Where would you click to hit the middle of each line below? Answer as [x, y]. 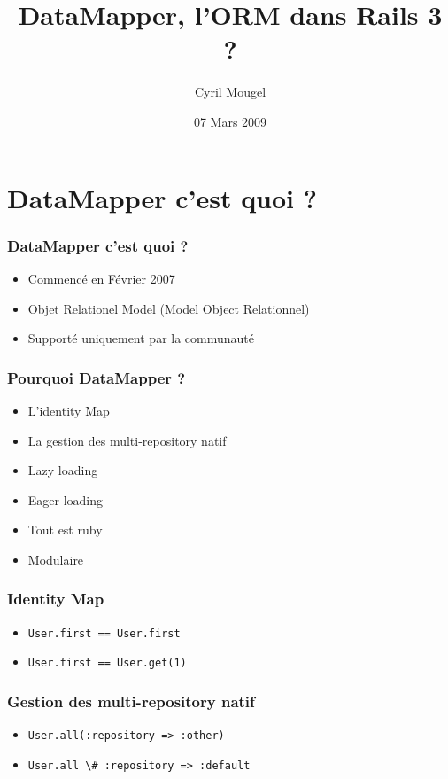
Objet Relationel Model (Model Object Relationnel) [169, 308]
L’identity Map [69, 410]
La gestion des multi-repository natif [127, 440]
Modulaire [56, 559]
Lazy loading [63, 470]
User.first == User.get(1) [107, 663]
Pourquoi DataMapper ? [97, 377]
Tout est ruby [65, 530]
